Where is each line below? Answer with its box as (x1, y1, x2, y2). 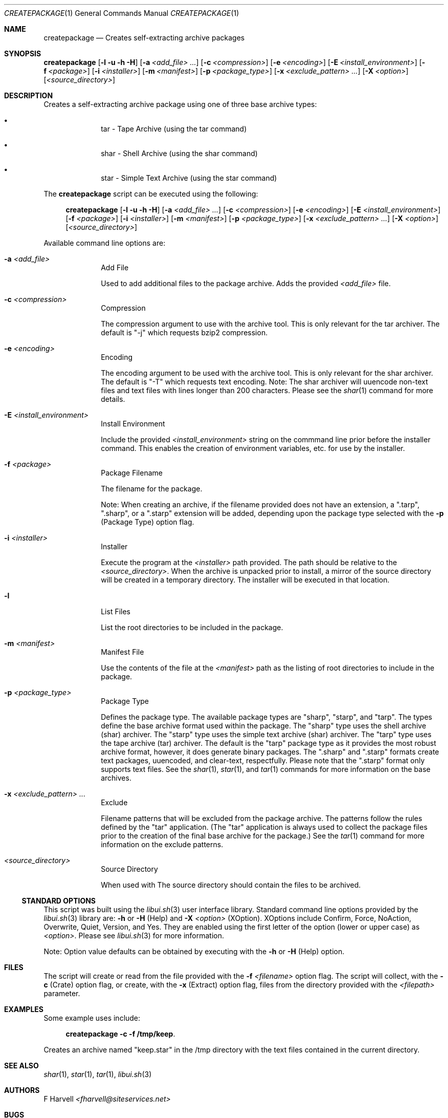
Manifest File (101, 648, 144, 656)
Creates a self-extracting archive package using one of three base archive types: (43, 100, 317, 109)
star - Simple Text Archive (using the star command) (101, 174, 277, 182)
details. (101, 395, 125, 403)
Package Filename (101, 468, 163, 477)
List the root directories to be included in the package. (101, 623, 283, 632)
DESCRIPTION (4, 91, 53, 100)
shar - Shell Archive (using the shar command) (101, 149, 258, 158)
